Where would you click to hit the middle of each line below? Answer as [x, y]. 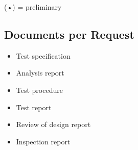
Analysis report [40, 73]
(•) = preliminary [33, 7]
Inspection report [43, 141]
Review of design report [53, 124]
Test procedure [39, 90]
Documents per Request [69, 34]
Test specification [43, 55]
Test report [34, 107]
